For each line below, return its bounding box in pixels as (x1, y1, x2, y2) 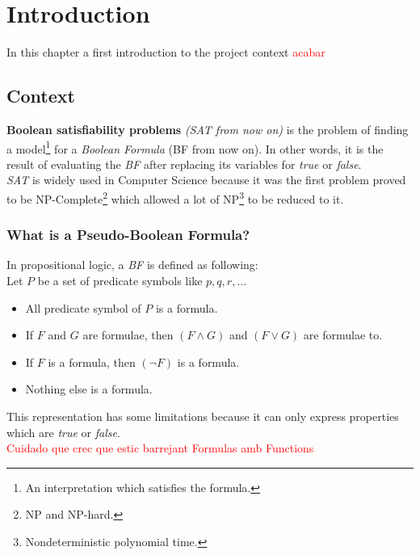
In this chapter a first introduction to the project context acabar (6, 44, 325, 61)
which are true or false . (6, 423, 120, 440)
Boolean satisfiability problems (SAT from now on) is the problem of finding (6, 120, 409, 137)
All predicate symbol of (25, 299, 141, 316)
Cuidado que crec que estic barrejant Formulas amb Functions (6, 439, 314, 456)
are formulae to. (303, 326, 383, 343)
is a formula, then (48, 353, 136, 370)
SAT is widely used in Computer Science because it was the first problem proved (6, 171, 406, 188)
